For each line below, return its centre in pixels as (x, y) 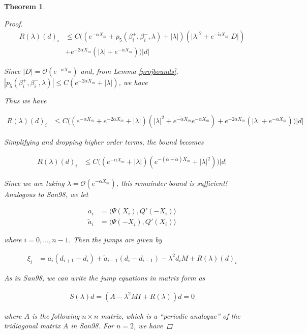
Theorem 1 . (25, 6)
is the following (56, 315)
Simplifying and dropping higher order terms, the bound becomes (104, 141)
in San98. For (92, 326)
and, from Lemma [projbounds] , (129, 71)
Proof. (13, 23)
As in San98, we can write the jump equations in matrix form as (105, 277)
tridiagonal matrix (32, 326)
